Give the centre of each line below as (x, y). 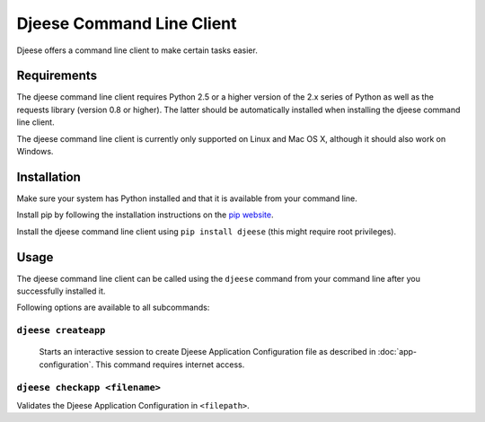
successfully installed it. (61, 291)
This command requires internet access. (170, 365)
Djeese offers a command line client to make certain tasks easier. (137, 50)
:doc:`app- (397, 352)
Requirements (57, 76)
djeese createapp (61, 330)
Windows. (35, 152)
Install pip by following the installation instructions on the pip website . (145, 215)
